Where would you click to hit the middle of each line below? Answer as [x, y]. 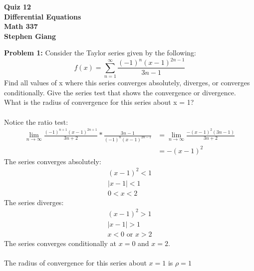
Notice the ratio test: [36, 122]
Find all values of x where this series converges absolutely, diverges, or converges [127, 83]
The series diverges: [34, 202]
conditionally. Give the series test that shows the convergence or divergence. [120, 92]
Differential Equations [43, 16]
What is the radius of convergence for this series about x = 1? [99, 102]
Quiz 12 [18, 6]
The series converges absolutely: [53, 161]
